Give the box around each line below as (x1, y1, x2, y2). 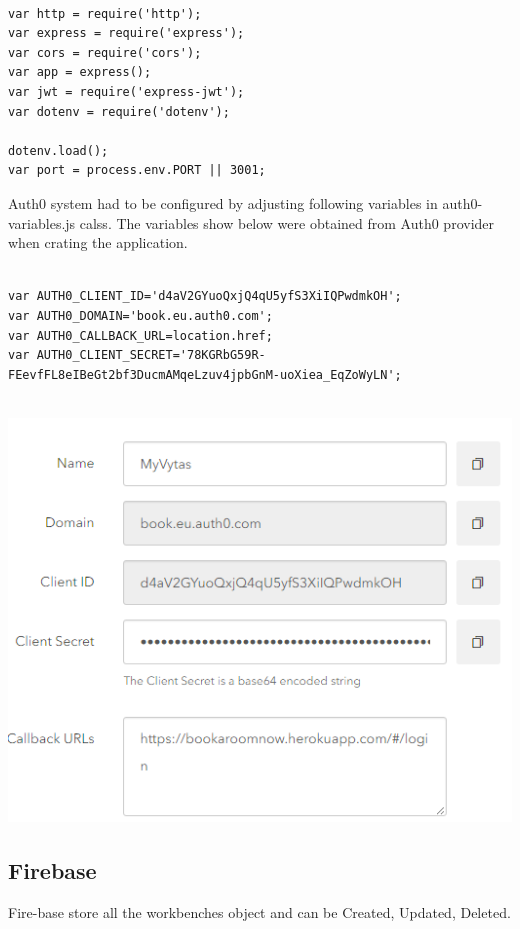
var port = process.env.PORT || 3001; (8, 163, 266, 178)
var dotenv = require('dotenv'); (8, 104, 230, 119)
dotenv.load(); (8, 143, 109, 158)
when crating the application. (8, 232, 188, 253)
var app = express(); (8, 65, 152, 80)
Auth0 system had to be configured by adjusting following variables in (8, 192, 438, 213)
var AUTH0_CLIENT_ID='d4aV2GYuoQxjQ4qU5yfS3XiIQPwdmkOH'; (8, 289, 402, 304)
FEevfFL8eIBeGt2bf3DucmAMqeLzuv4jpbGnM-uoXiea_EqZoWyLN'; (8, 367, 402, 382)
